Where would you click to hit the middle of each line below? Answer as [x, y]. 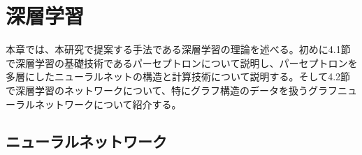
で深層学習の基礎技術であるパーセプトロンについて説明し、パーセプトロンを [182, 62]
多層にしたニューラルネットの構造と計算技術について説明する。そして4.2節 [178, 76]
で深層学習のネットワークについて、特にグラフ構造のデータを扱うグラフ [172, 90]
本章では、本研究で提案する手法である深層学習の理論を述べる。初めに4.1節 [178, 49]
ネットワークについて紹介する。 [108, 104]
